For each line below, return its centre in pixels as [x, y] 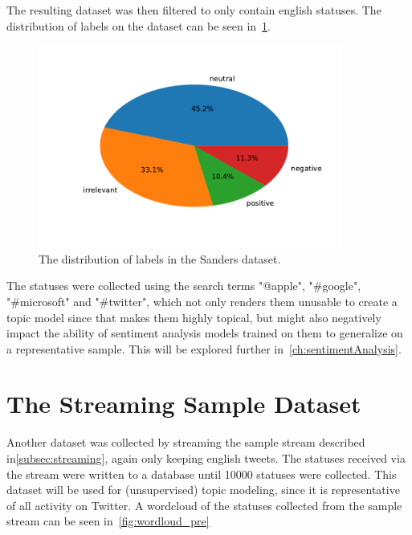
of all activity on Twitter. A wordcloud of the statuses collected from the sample [204, 505]
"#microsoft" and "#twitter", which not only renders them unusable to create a [202, 301]
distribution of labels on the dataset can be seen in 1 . [139, 25]
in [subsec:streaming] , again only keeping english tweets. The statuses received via [206, 458]
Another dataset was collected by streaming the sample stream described [186, 442]
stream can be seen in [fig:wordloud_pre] [108, 521]
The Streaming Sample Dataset [184, 404]
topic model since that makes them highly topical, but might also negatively [194, 317]
